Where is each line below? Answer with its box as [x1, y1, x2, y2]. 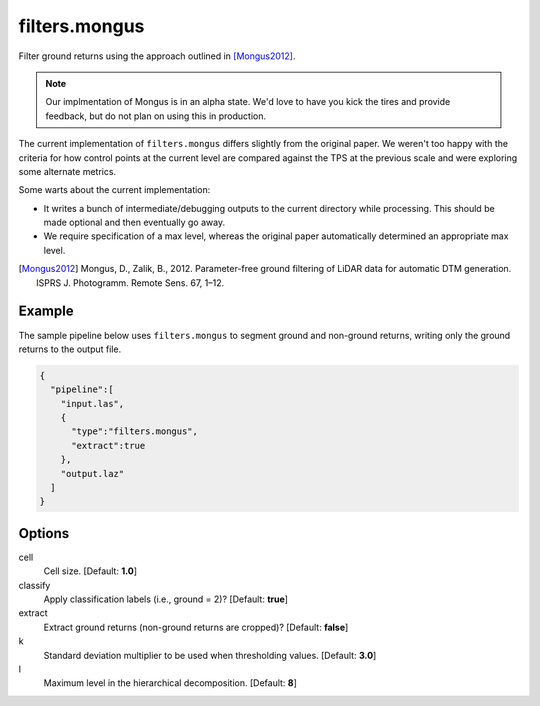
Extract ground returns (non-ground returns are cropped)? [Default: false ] [43, 621, 349, 633]
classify [18, 579, 51, 591]
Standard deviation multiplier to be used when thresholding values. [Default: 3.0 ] [43, 649, 377, 661]
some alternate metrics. [18, 165, 117, 177]
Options [18, 525, 70, 542]
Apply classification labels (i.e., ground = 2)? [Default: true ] [43, 593, 289, 605]
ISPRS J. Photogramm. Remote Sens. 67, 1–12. [36, 276, 225, 289]
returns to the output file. [18, 343, 122, 355]
